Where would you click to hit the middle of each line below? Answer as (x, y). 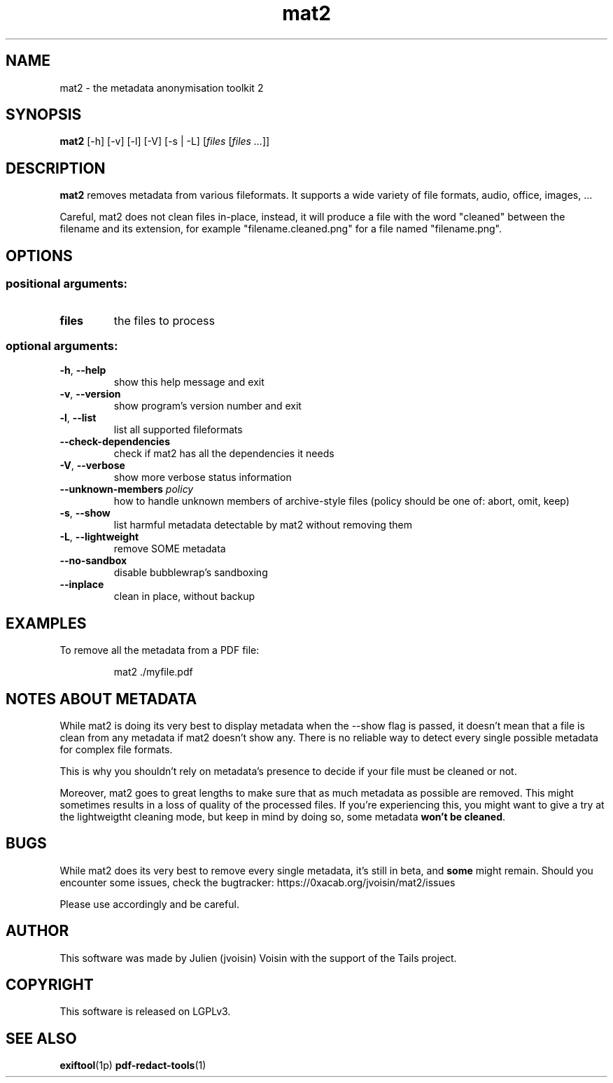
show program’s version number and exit (207, 406)
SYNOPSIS (44, 115)
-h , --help (83, 370)
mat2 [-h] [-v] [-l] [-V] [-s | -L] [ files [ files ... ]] (165, 141)
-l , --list (78, 418)
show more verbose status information (203, 477)
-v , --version (90, 394)
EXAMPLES (46, 623)
